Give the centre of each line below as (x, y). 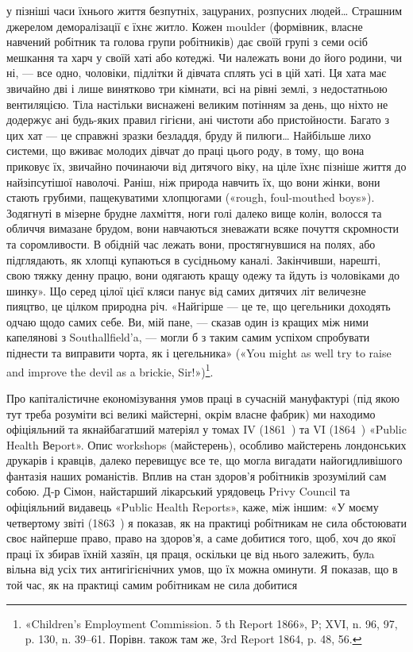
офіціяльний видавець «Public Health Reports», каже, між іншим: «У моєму (193, 507)
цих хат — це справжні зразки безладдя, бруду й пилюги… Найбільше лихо (189, 135)
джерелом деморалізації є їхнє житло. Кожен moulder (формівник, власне (185, 26)
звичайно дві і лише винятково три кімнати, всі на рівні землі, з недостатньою (197, 88)
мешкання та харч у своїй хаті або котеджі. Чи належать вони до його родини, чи (205, 57)
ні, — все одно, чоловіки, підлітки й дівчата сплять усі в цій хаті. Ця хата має (197, 73)
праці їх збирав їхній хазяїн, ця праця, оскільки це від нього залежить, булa (191, 553)
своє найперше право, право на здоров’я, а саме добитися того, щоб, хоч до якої (201, 538)
